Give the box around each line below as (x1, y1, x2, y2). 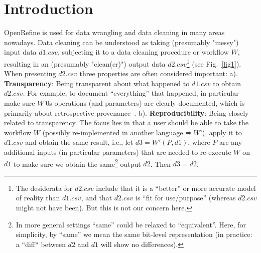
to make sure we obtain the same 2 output (13, 157, 141, 169)
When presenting (4, 68, 56, 79)
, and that (81, 192, 112, 203)
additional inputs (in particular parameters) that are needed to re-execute (4, 146, 231, 157)
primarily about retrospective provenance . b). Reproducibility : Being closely (4, 107, 249, 118)
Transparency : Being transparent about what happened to (4, 78, 190, 88)
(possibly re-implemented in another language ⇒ (42, 127, 191, 137)
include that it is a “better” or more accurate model (96, 182, 256, 193)
